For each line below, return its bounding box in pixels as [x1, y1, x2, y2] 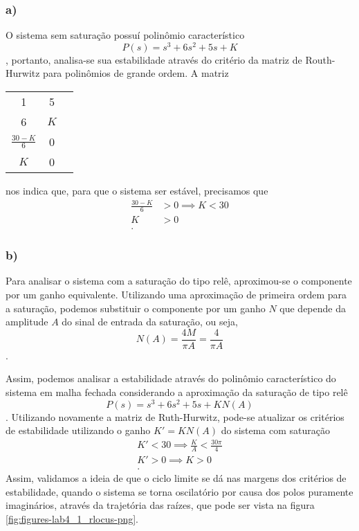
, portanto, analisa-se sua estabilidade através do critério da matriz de [6, 52, 302, 66]
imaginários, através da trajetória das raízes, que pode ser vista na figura [6, 498, 315, 512]
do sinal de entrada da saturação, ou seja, [62, 314, 238, 329]
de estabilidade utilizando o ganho [6, 423, 151, 438]
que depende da [279, 300, 346, 315]
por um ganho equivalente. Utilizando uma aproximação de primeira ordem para [6, 287, 347, 301]
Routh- [305, 52, 335, 66]
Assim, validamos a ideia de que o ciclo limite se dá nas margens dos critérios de [6, 471, 347, 485]
